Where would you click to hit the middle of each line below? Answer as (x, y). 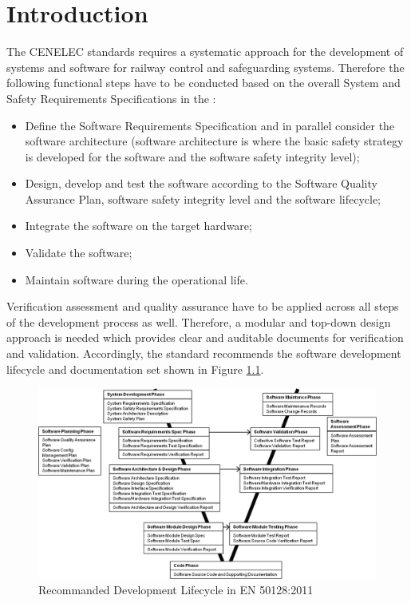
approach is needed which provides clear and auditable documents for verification (205, 337)
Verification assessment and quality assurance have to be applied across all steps (203, 306)
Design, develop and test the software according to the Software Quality (201, 183)
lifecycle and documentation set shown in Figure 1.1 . (135, 369)
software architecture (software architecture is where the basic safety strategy (214, 141)
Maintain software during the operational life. (136, 279)
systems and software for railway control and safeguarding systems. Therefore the (205, 67)
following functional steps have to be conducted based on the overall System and (204, 83)
